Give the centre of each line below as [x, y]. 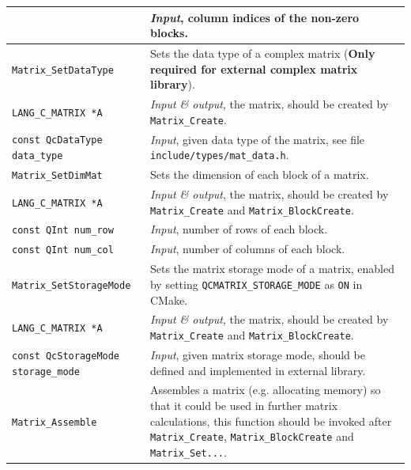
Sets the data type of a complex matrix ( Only [262, 53]
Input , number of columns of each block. [247, 249]
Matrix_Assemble [55, 422]
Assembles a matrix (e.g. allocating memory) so [265, 390]
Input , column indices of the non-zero [255, 17]
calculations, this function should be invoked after [271, 421]
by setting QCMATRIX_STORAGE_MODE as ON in [256, 284]
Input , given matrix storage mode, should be [257, 354]
